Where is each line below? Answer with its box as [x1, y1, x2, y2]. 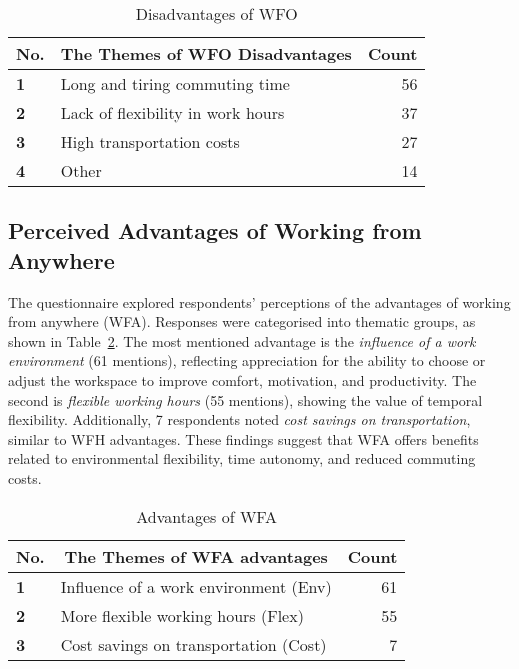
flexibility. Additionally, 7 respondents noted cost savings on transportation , [8, 409, 471, 430]
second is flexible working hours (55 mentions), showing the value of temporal [8, 389, 483, 410]
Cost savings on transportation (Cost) [60, 632, 327, 656]
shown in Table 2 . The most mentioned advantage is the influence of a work [8, 330, 476, 351]
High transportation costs [60, 130, 240, 153]
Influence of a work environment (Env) [60, 574, 332, 598]
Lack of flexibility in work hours [60, 101, 285, 124]
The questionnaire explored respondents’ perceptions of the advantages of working [8, 291, 511, 312]
